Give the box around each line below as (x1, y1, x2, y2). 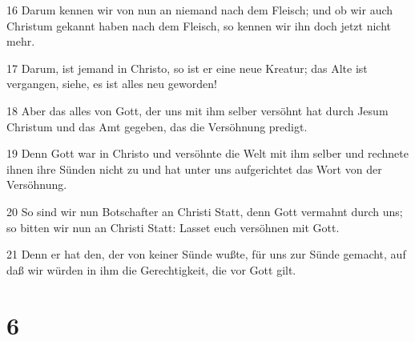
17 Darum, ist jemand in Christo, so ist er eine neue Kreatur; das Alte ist (6, 59, 368, 76)
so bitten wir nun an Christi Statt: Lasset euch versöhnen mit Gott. (6, 219, 340, 235)
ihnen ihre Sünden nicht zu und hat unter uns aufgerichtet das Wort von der (6, 160, 382, 177)
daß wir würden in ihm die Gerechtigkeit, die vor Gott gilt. (6, 261, 296, 278)
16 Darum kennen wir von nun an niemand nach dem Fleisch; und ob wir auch (6, 2, 393, 18)
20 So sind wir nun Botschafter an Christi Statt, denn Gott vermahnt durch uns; (6, 203, 403, 219)
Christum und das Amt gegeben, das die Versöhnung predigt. (6, 118, 308, 134)
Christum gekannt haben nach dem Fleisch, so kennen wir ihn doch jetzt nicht (6, 17, 392, 34)
